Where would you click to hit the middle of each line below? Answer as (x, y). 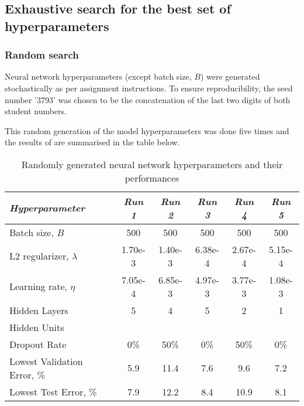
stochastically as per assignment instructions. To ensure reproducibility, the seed (149, 88)
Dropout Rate (38, 344)
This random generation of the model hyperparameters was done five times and (147, 130)
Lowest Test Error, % (53, 391)
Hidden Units (37, 327)
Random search (42, 55)
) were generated (230, 76)
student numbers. (36, 111)
